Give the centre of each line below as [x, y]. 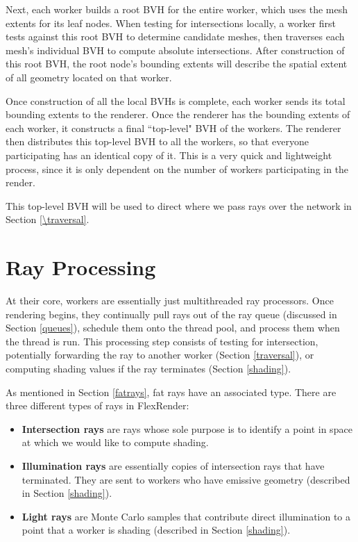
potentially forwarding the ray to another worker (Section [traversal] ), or [160, 355]
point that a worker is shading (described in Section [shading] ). [156, 530]
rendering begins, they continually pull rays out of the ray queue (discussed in [171, 314]
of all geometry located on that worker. [89, 77]
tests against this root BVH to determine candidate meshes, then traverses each [175, 36]
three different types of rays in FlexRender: [97, 405]
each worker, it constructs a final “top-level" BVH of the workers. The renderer [173, 128]
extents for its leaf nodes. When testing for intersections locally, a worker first [171, 23]
